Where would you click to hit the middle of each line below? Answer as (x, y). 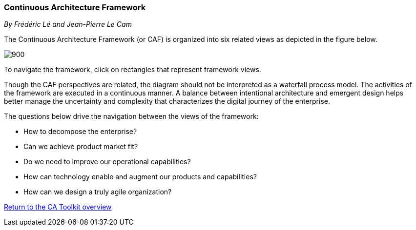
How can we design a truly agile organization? (98, 192)
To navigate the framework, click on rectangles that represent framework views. (133, 70)
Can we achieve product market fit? (81, 147)
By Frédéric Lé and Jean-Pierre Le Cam (68, 24)
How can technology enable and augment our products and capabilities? (140, 177)
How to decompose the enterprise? (80, 132)
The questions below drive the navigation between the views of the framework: (131, 116)
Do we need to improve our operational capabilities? (107, 162)
